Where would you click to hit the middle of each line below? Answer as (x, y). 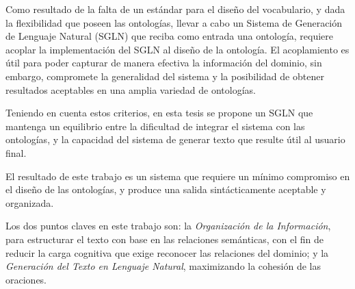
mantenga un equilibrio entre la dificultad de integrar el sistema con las (155, 126)
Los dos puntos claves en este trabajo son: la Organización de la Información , (168, 226)
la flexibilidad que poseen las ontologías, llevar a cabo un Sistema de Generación (174, 22)
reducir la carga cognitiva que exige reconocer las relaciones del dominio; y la (167, 252)
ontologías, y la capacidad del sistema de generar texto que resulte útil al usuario (175, 139)
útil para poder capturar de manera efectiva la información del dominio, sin (164, 63)
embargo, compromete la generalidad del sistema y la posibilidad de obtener (165, 76)
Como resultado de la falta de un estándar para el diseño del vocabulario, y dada (175, 9)
